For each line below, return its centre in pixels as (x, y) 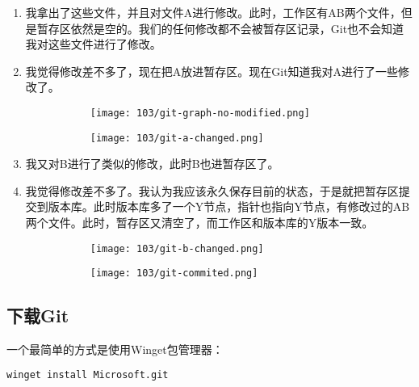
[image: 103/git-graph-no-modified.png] (200, 113)
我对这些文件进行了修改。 (93, 44)
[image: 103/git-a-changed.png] (177, 138)
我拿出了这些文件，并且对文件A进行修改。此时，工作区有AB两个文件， (213, 12)
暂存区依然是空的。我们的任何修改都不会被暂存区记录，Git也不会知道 (220, 28)
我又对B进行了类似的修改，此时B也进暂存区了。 (152, 164)
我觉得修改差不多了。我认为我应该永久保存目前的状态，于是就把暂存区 (212, 190)
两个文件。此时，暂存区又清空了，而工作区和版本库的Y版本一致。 (199, 223)
